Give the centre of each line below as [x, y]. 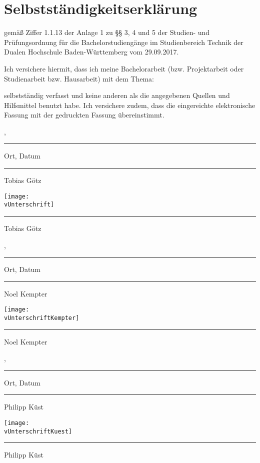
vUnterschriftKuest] [38, 431]
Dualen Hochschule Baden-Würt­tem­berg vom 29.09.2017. [91, 52]
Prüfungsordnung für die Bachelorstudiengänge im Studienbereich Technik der [124, 42]
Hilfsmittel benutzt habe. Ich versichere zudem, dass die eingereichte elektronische [130, 105]
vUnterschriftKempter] [42, 318]
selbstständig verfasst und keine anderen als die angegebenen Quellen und [117, 95]
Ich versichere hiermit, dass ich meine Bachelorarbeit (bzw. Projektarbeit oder [124, 68]
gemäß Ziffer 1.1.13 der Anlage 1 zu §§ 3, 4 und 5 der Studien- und [107, 32]
